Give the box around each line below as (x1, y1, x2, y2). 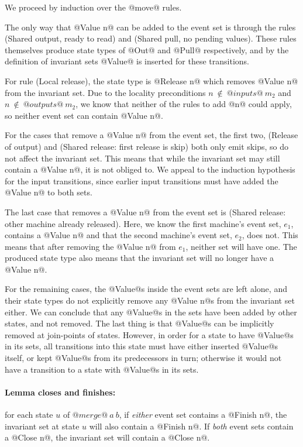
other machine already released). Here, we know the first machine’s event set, (5, 217, 281, 229)
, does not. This (242, 229, 298, 241)
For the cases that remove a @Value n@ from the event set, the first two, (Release (5, 129, 298, 141)
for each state (5, 408, 53, 421)
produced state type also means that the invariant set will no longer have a (5, 252, 274, 264)
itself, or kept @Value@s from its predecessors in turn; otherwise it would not (5, 352, 282, 364)
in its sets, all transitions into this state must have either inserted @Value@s (5, 340, 278, 352)
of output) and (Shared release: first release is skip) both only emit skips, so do (5, 140, 288, 152)
